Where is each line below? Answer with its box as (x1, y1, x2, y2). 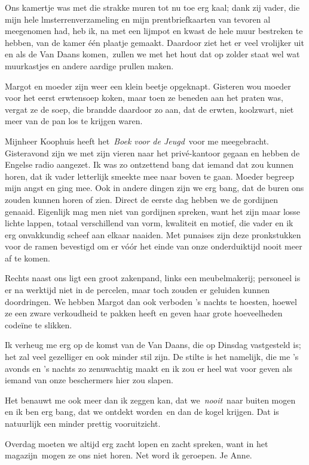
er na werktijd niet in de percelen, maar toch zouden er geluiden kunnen (5, 284, 270, 296)
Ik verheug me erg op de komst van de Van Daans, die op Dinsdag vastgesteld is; (5, 338, 301, 351)
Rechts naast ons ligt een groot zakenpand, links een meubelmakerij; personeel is (5, 272, 301, 284)
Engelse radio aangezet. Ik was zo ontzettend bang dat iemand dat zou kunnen (5, 158, 293, 171)
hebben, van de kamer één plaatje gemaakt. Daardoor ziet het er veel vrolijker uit (5, 36, 304, 48)
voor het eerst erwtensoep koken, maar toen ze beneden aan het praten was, (5, 91, 283, 104)
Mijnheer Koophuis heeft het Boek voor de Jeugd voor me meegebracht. (5, 134, 270, 147)
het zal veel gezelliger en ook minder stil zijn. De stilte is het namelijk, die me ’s (5, 350, 299, 363)
